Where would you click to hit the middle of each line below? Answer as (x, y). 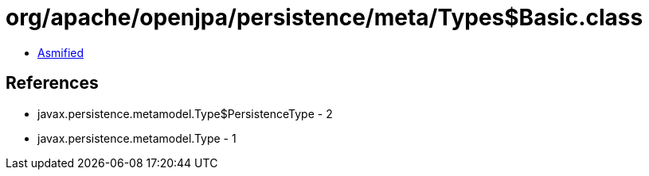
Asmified (61, 52)
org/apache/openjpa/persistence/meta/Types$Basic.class (324, 17)
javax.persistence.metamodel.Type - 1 (137, 138)
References (52, 83)
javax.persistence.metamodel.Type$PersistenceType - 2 (185, 113)
